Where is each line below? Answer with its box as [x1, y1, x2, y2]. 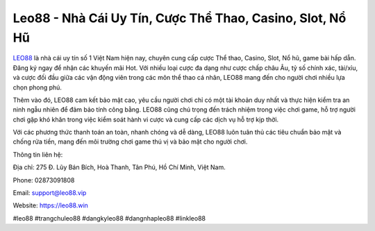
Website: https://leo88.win [12, 201, 88, 209]
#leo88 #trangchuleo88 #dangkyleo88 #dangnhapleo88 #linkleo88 [12, 214, 206, 222]
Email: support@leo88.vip [12, 189, 87, 197]
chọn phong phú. [12, 83, 62, 92]
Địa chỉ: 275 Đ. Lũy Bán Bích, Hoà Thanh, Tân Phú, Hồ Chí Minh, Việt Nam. [12, 163, 226, 171]
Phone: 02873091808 [12, 176, 75, 184]
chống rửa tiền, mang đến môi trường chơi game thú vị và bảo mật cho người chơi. [12, 137, 248, 146]
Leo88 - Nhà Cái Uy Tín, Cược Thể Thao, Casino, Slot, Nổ [12, 10, 347, 26]
